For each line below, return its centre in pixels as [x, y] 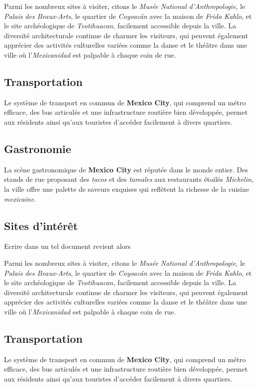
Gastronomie [38, 148]
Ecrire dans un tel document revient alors [67, 246]
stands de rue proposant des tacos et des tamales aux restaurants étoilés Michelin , [129, 179]
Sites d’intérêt [41, 225]
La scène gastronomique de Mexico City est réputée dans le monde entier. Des [126, 169]
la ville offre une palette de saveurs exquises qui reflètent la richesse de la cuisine [127, 189]
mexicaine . [20, 198]
